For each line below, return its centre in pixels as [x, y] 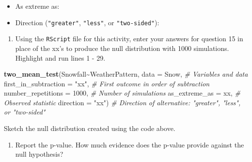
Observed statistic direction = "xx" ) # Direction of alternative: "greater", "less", [122, 102]
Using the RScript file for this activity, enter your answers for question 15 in [129, 39]
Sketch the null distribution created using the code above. [90, 128]
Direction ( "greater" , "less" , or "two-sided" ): [87, 22]
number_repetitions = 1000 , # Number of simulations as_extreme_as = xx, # [122, 93]
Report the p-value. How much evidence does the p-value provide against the [130, 144]
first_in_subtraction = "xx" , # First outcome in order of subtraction [107, 83]
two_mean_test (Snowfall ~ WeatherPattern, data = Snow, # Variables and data [126, 74]
